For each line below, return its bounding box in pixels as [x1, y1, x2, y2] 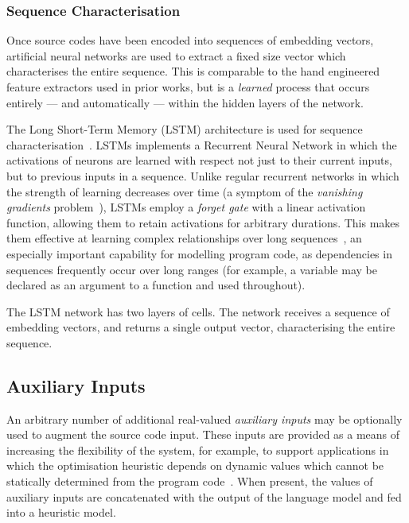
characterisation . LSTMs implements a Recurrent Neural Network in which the [6, 136, 397, 153]
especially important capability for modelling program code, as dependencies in [6, 245, 392, 261]
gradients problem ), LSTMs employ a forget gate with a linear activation [6, 199, 366, 215]
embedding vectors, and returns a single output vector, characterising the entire [6, 319, 395, 335]
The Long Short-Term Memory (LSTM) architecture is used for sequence [6, 121, 363, 138]
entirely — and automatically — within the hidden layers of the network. [6, 94, 364, 110]
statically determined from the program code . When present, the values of [6, 473, 373, 490]
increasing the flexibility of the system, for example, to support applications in [6, 441, 389, 458]
